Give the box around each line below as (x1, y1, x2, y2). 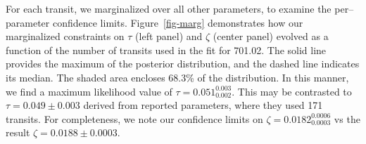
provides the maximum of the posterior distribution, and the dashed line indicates (6, 56, 360, 71)
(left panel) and (135, 29, 203, 44)
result (6, 125, 30, 140)
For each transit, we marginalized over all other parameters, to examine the (6, 1, 332, 15)
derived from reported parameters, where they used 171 (83, 98, 323, 112)
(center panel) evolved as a (213, 29, 329, 44)
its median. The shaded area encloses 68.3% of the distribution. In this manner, (6, 70, 349, 84)
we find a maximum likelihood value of (6, 84, 172, 98)
